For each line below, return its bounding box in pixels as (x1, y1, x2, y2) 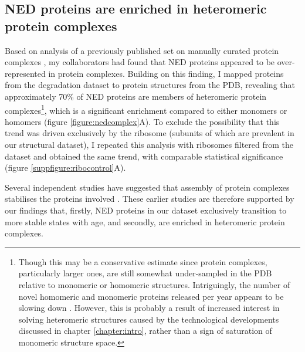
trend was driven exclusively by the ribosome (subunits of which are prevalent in (5, 127, 294, 139)
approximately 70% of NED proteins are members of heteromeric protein (5, 90, 267, 102)
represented (5, 67, 46, 79)
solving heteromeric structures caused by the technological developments (18, 313, 279, 325)
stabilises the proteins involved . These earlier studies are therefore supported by (5, 192, 294, 205)
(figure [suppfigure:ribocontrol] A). (5, 161, 126, 174)
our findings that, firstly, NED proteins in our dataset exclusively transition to (5, 204, 287, 216)
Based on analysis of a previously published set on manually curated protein (5, 44, 279, 56)
